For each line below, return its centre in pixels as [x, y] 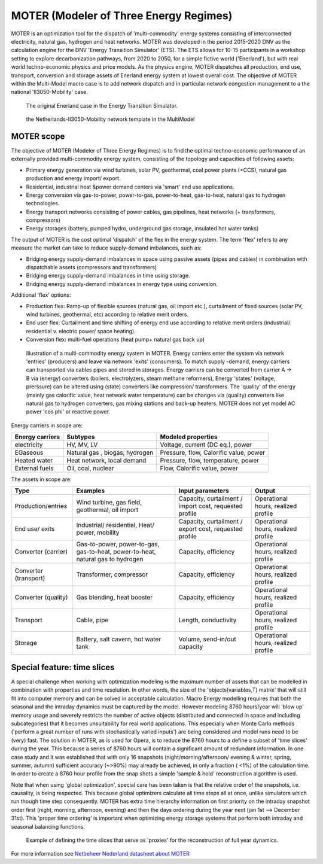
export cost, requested [211, 529]
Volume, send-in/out [207, 639]
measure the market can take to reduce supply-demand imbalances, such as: [106, 248]
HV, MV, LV [82, 445]
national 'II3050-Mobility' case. [49, 92]
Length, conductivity [208, 620]
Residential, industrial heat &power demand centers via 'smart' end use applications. [130, 187]
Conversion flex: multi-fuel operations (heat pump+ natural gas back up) [115, 340]
